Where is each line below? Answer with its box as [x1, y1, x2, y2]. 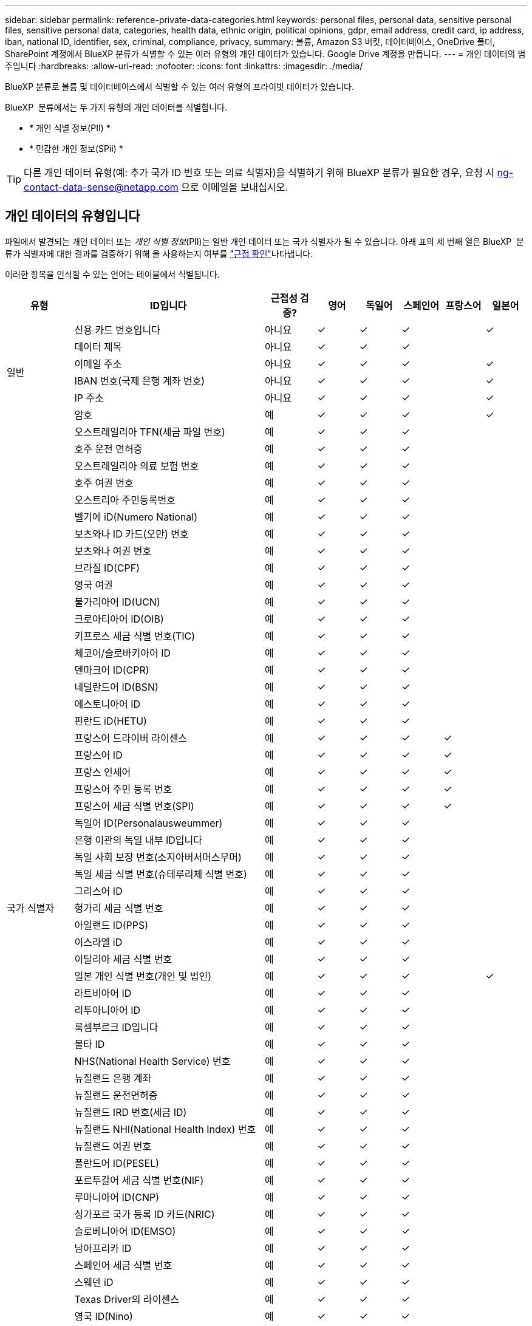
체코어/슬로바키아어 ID [74, 646, 171, 659]
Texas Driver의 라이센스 [74, 1293, 179, 1305]
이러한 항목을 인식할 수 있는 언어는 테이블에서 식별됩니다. [5, 268, 220, 279]
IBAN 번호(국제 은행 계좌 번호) [74, 374, 205, 387]
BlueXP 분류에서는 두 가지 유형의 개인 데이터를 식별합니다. [5, 102, 227, 112]
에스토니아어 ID [74, 697, 141, 710]
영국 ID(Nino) [74, 1310, 133, 1322]
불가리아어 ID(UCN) [74, 595, 160, 608]
